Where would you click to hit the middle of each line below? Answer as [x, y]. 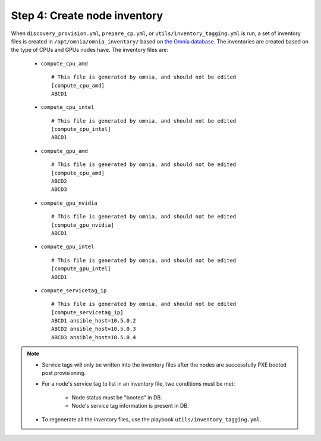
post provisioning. [64, 373]
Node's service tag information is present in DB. [130, 406]
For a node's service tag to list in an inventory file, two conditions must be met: [139, 384]
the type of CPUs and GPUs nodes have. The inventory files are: [90, 50]
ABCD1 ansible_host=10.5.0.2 [94, 321]
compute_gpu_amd [64, 151]
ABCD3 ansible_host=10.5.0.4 [94, 337]
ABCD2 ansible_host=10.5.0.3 [94, 329]
